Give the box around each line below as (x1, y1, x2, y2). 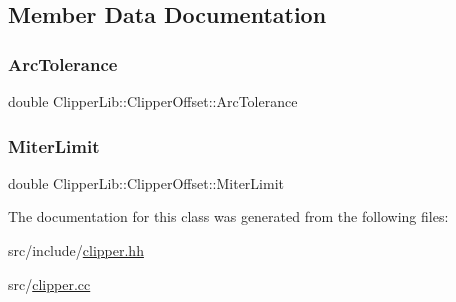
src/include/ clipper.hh (8, 240, 144, 260)
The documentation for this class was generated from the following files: (8, 206, 449, 227)
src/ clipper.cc (8, 273, 91, 294)
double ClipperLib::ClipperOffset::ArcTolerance (8, 91, 298, 111)
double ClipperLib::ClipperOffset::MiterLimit (8, 172, 284, 193)
